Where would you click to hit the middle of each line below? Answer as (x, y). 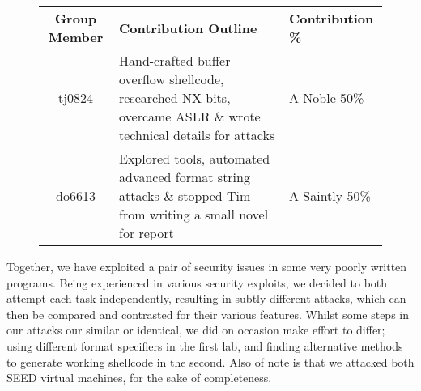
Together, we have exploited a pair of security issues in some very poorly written (207, 266)
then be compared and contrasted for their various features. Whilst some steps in (208, 314)
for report (147, 233)
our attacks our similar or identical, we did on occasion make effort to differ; (196, 330)
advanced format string (185, 177)
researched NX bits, (175, 98)
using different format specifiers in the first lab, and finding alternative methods (205, 345)
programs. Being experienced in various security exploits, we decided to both (197, 282)
